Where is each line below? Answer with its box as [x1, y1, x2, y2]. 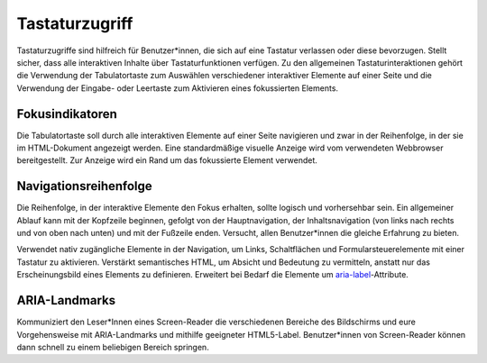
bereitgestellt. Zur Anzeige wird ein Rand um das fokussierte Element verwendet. [16, 155, 317, 166]
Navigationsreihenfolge [16, 178, 152, 194]
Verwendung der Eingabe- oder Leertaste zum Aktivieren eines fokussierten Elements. [16, 82, 338, 94]
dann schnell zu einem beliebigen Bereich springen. [16, 341, 209, 352]
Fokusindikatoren [16, 106, 117, 122]
